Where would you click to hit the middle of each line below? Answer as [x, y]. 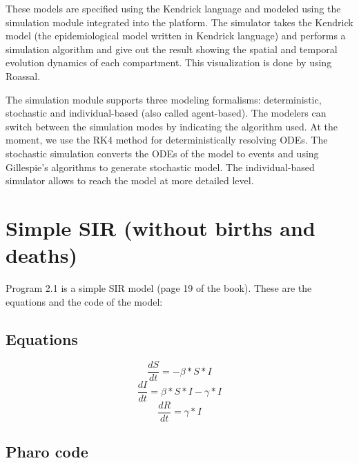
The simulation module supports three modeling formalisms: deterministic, [164, 99]
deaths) [41, 255]
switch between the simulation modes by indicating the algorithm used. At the [172, 126]
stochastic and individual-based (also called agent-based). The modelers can [166, 113]
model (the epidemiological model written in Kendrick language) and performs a [176, 36]
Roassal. [23, 76]
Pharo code [47, 451]
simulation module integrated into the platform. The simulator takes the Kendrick [179, 22]
